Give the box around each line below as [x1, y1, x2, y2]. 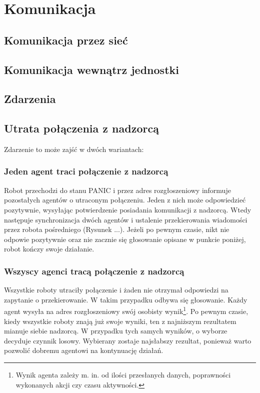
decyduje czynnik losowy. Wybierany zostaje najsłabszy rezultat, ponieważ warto [4, 335, 251, 345]
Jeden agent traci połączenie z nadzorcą [4, 165, 168, 177]
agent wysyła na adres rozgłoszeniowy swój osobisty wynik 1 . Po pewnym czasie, [4, 304, 248, 316]
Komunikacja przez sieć [4, 32, 128, 47]
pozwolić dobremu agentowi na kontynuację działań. [4, 345, 163, 355]
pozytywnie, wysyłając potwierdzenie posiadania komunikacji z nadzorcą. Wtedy [4, 204, 251, 214]
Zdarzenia [4, 91, 56, 106]
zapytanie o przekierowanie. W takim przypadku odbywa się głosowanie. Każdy [4, 294, 247, 304]
